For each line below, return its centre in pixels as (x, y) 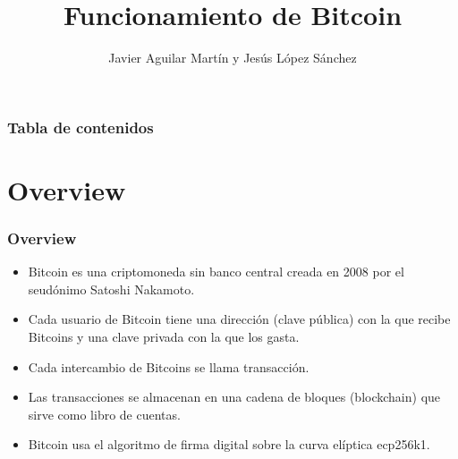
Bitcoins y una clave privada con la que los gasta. (164, 337)
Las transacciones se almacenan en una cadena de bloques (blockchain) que (234, 397)
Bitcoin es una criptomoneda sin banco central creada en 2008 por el (216, 272)
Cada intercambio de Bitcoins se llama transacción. (169, 366)
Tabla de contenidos (81, 127)
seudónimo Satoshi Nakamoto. (111, 289)
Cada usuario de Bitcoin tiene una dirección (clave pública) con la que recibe (239, 319)
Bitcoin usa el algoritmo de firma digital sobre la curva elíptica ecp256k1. (229, 444)
